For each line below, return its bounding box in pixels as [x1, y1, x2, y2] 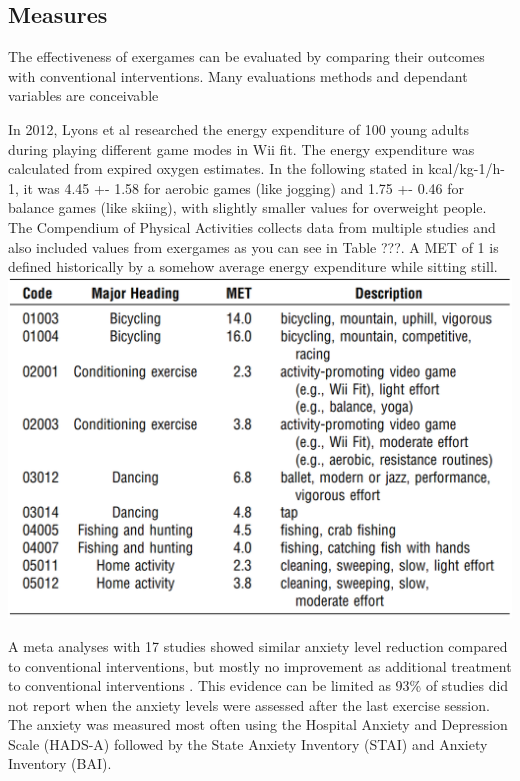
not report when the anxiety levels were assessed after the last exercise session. [8, 694, 490, 715]
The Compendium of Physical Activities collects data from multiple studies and [8, 216, 496, 237]
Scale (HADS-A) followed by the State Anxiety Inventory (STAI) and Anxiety [8, 733, 488, 754]
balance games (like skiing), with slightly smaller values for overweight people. [8, 197, 487, 218]
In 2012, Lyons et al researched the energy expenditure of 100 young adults [8, 118, 470, 139]
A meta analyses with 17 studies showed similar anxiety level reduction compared [8, 635, 508, 656]
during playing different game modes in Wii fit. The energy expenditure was [8, 138, 475, 159]
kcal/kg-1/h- [428, 158, 505, 179]
